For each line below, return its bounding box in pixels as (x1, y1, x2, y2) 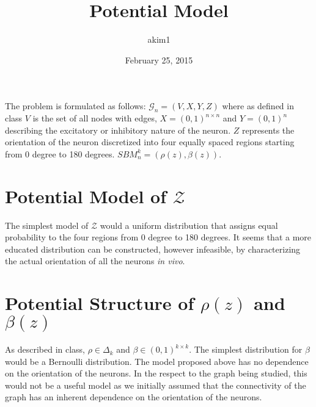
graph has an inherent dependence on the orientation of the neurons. (5, 391, 262, 403)
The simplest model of (5, 218, 89, 231)
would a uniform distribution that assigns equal (100, 218, 278, 231)
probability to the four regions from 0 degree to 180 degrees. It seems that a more (5, 231, 312, 243)
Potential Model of (5, 183, 167, 208)
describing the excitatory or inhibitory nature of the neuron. (5, 123, 231, 136)
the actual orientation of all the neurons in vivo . (5, 254, 185, 267)
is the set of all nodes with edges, (32, 112, 157, 124)
